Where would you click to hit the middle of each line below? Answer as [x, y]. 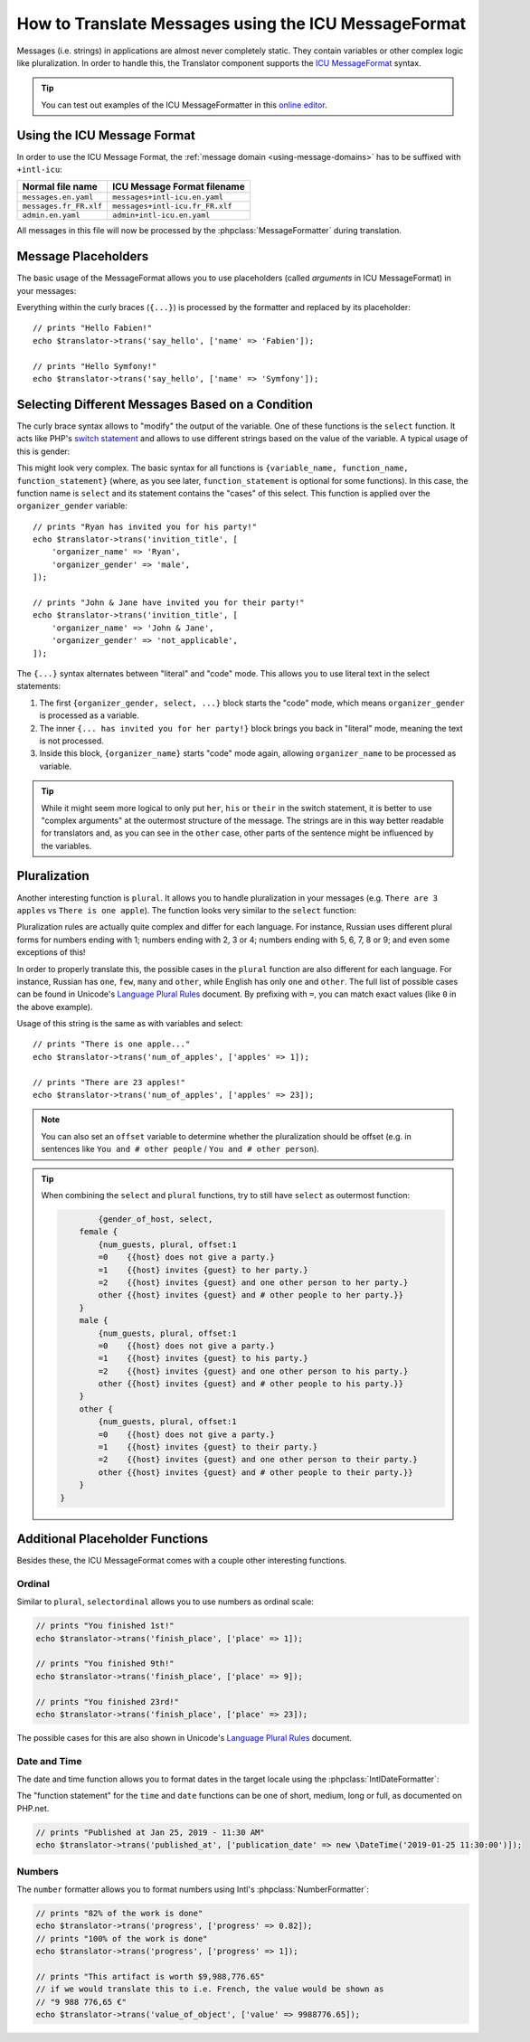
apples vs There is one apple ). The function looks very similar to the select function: [187, 910]
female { [98, 1232]
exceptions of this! [51, 952]
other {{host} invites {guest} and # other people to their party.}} [256, 1472]
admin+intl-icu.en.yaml [161, 216]
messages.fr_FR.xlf [62, 207]
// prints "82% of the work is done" [119, 1913]
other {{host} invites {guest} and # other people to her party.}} [251, 1295]
